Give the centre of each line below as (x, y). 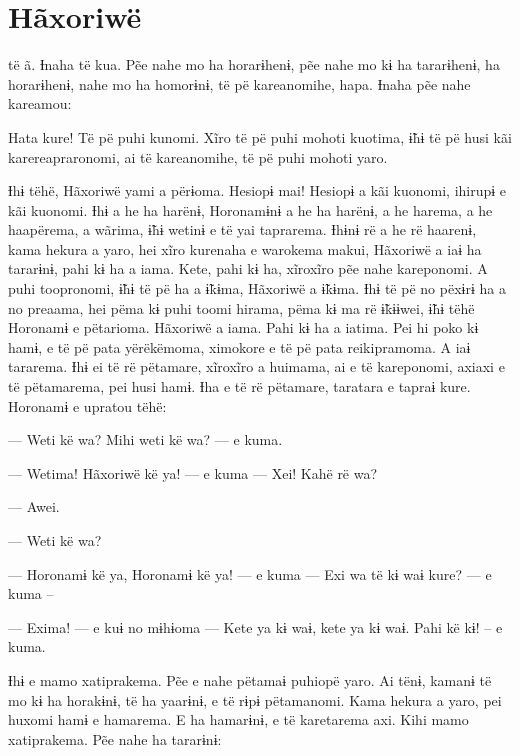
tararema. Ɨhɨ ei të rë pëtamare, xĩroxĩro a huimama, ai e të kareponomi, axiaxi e (256, 366)
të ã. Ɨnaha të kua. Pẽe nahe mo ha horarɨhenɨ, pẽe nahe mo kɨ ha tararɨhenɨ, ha (254, 64)
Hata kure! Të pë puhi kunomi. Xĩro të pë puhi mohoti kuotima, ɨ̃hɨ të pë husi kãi (260, 136)
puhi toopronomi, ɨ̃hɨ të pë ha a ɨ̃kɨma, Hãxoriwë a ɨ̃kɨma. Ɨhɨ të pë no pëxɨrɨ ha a (257, 288)
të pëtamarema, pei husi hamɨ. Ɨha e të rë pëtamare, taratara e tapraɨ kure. (239, 386)
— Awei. (34, 506)
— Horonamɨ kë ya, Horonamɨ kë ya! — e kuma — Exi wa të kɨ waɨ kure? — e (250, 573)
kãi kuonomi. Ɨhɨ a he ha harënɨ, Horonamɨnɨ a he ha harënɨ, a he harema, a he (250, 209)
